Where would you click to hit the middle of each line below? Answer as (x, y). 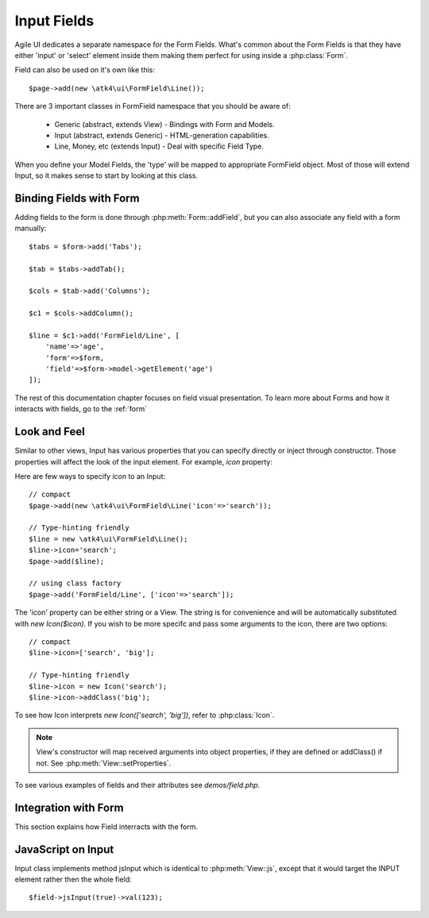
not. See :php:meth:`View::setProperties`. (104, 763)
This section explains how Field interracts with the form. (106, 827)
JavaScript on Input (64, 849)
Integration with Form (69, 807)
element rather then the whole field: (73, 879)
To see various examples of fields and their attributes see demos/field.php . (137, 785)
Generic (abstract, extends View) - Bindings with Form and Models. (164, 124)
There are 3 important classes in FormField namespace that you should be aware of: (153, 106)
